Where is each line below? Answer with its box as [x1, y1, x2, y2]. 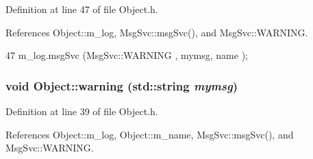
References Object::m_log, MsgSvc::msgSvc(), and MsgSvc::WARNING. [5, 25, 308, 39]
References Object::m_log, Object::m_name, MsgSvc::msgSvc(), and [5, 127, 294, 141]
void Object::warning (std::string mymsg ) [5, 77, 238, 94]
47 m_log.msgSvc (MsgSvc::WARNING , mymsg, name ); [5, 48, 248, 62]
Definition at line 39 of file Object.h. [5, 104, 158, 118]
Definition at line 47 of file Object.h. [5, 2, 158, 16]
